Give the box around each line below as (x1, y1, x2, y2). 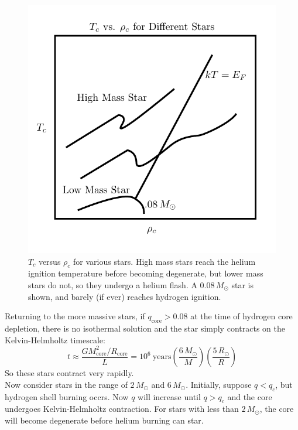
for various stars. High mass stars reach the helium (73, 255, 256, 267)
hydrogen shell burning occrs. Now (5, 390, 129, 402)
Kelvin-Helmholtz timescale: (5, 333, 105, 346)
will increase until (138, 390, 201, 402)
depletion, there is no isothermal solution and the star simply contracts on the (5, 322, 285, 334)
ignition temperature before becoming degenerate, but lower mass (28, 267, 263, 279)
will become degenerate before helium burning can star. (5, 414, 204, 426)
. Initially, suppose (186, 378, 252, 390)
